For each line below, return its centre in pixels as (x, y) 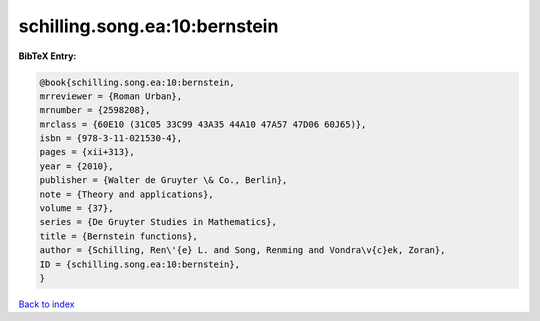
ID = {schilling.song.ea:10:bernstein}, (139, 264)
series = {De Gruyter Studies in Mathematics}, (158, 222)
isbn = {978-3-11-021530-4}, (111, 138)
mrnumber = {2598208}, (95, 110)
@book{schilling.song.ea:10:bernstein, (137, 82)
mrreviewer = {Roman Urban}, (111, 96)
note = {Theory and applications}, (126, 194)
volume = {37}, (76, 208)
